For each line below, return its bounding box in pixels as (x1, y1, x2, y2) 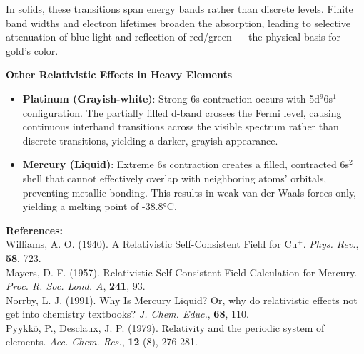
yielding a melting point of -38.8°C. (22, 199, 177, 214)
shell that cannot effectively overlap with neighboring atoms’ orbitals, (22, 170, 327, 185)
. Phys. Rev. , (303, 236, 359, 251)
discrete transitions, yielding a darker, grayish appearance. (22, 132, 278, 147)
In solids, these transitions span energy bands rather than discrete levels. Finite (6, 1, 353, 16)
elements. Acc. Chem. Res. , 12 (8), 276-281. (6, 334, 198, 349)
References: (6, 222, 64, 237)
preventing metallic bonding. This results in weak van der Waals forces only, (22, 184, 357, 199)
